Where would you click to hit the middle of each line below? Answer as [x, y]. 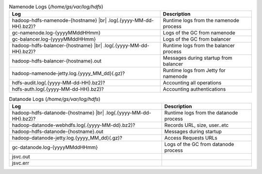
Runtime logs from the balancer [199, 46]
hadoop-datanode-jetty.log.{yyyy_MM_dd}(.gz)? [67, 138]
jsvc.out [21, 157]
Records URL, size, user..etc [196, 125]
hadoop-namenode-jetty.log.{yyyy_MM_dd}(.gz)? [68, 74]
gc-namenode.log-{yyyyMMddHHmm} [56, 33]
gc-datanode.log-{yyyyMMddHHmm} [55, 147]
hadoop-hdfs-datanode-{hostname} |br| [58, 112]
